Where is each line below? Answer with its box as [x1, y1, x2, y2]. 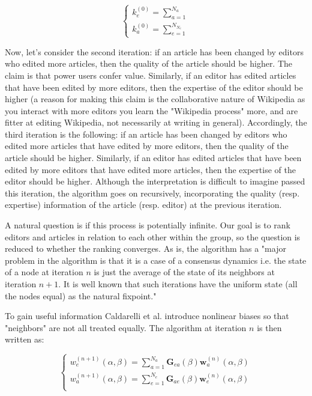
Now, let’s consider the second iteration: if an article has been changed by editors [5, 45, 304, 58]
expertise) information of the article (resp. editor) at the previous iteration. [5, 198, 282, 211]
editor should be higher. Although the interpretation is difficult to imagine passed [5, 175, 305, 187]
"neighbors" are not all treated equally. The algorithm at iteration [5, 321, 247, 334]
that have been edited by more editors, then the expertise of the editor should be [5, 81, 303, 93]
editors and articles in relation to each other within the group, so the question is [5, 230, 301, 243]
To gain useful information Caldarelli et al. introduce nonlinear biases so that [5, 309, 289, 322]
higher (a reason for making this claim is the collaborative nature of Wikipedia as [5, 93, 305, 105]
